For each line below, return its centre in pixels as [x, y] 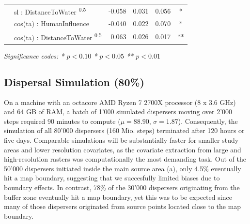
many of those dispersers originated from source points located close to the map [123, 206]
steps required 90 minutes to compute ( [62, 121]
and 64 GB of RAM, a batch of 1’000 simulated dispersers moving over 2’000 [118, 112]
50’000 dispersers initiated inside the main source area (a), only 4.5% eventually [123, 168]
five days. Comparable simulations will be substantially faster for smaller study [121, 140]
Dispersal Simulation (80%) [74, 82]
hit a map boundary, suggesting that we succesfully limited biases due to [112, 178]
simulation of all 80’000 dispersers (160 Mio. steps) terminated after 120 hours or [124, 130]
